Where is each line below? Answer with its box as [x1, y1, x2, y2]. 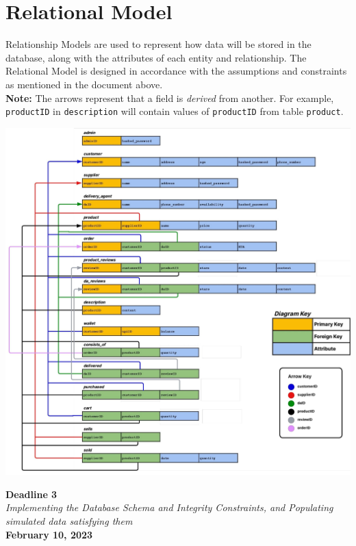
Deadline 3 [5, 486, 58, 501]
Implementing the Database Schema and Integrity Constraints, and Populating [5, 500, 333, 515]
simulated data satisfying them [5, 514, 133, 528]
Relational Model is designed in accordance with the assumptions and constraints [5, 64, 347, 78]
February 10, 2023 [5, 527, 93, 541]
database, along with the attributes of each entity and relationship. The [5, 50, 307, 64]
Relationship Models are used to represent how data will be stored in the [5, 37, 311, 51]
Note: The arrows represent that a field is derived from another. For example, [5, 90, 334, 105]
